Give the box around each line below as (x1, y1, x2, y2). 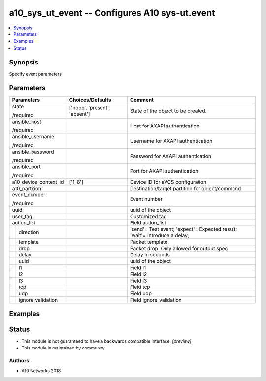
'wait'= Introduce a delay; (130, 232, 190, 239)
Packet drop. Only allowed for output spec (130, 245, 228, 252)
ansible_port (12, 163, 41, 170)
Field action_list (130, 219, 166, 226)
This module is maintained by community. (21, 345, 106, 351)
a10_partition (12, 185, 42, 191)
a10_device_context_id (12, 178, 64, 185)
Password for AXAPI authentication (130, 153, 212, 159)
